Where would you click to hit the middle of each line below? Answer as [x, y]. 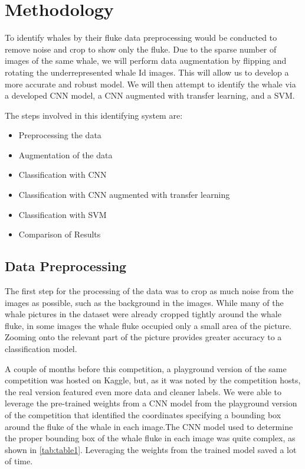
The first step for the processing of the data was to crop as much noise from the [149, 291]
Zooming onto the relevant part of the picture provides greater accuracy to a [143, 337]
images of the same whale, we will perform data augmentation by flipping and [146, 61]
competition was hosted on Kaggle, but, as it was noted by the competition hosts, [153, 380]
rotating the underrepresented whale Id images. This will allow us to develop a [147, 72]
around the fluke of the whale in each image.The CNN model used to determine [149, 426]
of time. [19, 461]
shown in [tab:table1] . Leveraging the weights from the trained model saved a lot [151, 449]
